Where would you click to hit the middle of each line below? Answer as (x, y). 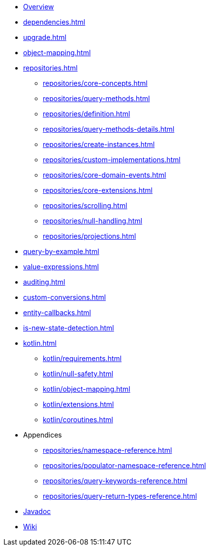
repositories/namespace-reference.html (107, 450)
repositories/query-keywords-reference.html (115, 481)
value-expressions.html (61, 267)
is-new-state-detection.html (69, 328)
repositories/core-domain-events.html (105, 175)
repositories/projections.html (90, 236)
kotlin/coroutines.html (78, 420)
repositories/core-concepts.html (95, 83)
